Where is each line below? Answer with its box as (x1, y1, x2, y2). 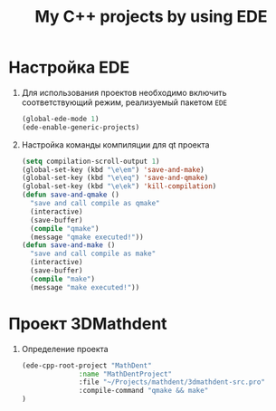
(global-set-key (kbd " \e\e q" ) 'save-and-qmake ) (21, 174, 209, 183)
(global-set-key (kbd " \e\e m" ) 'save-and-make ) (21, 165, 205, 174)
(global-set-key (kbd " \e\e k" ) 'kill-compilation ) (21, 182, 217, 191)
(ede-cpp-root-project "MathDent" (21, 360, 152, 370)
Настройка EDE (8, 57, 130, 78)
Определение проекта (21, 343, 109, 354)
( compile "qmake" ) (30, 224, 100, 233)
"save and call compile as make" (30, 249, 157, 259)
